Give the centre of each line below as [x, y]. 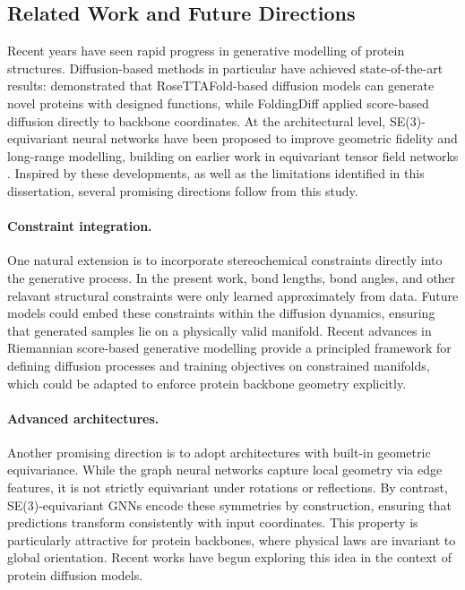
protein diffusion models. [75, 575]
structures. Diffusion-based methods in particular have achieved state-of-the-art [225, 68]
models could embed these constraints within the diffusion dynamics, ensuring [221, 313]
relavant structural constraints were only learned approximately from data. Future [233, 295]
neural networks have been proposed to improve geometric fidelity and [265, 138]
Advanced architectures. [83, 418]
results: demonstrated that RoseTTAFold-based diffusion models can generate [221, 86]
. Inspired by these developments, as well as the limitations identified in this [216, 173]
